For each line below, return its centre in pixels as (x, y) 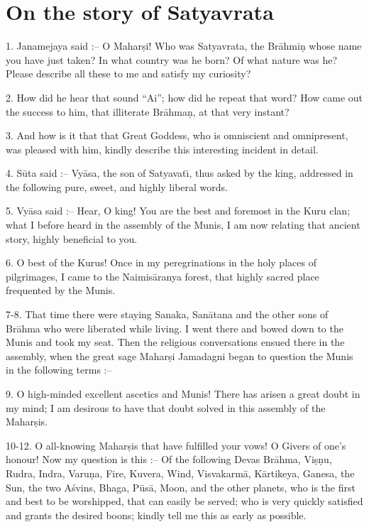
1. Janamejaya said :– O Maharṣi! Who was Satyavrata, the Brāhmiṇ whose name (184, 46)
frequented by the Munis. (61, 290)
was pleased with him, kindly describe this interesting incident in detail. (162, 149)
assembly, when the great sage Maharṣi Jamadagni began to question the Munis (180, 355)
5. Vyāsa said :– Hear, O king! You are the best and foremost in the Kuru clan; (178, 211)
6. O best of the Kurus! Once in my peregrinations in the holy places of (161, 262)
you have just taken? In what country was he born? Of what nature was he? (171, 59)
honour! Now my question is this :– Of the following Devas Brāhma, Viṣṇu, (169, 459)
